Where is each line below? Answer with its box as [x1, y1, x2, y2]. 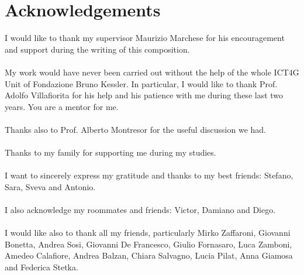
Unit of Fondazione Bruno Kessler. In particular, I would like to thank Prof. [5, 77, 278, 90]
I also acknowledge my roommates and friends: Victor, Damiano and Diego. [5, 204, 276, 216]
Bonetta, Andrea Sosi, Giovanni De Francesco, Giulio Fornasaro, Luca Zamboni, [5, 238, 292, 250]
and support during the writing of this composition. [5, 43, 190, 55]
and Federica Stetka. [5, 261, 78, 273]
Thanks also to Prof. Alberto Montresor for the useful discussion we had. [5, 123, 267, 135]
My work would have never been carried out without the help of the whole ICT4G [5, 66, 299, 78]
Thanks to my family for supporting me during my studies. [5, 146, 216, 159]
